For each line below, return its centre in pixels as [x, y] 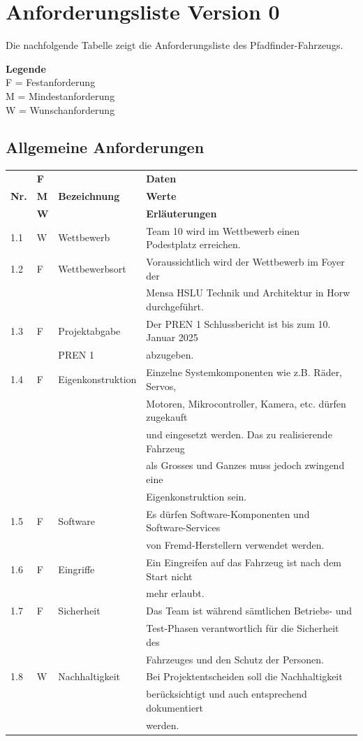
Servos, [161, 386]
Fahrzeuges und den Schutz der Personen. [235, 659]
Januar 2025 [172, 337]
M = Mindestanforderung [60, 95]
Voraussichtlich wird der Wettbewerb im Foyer [245, 262]
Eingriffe [76, 569]
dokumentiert [175, 707]
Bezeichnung [89, 195]
